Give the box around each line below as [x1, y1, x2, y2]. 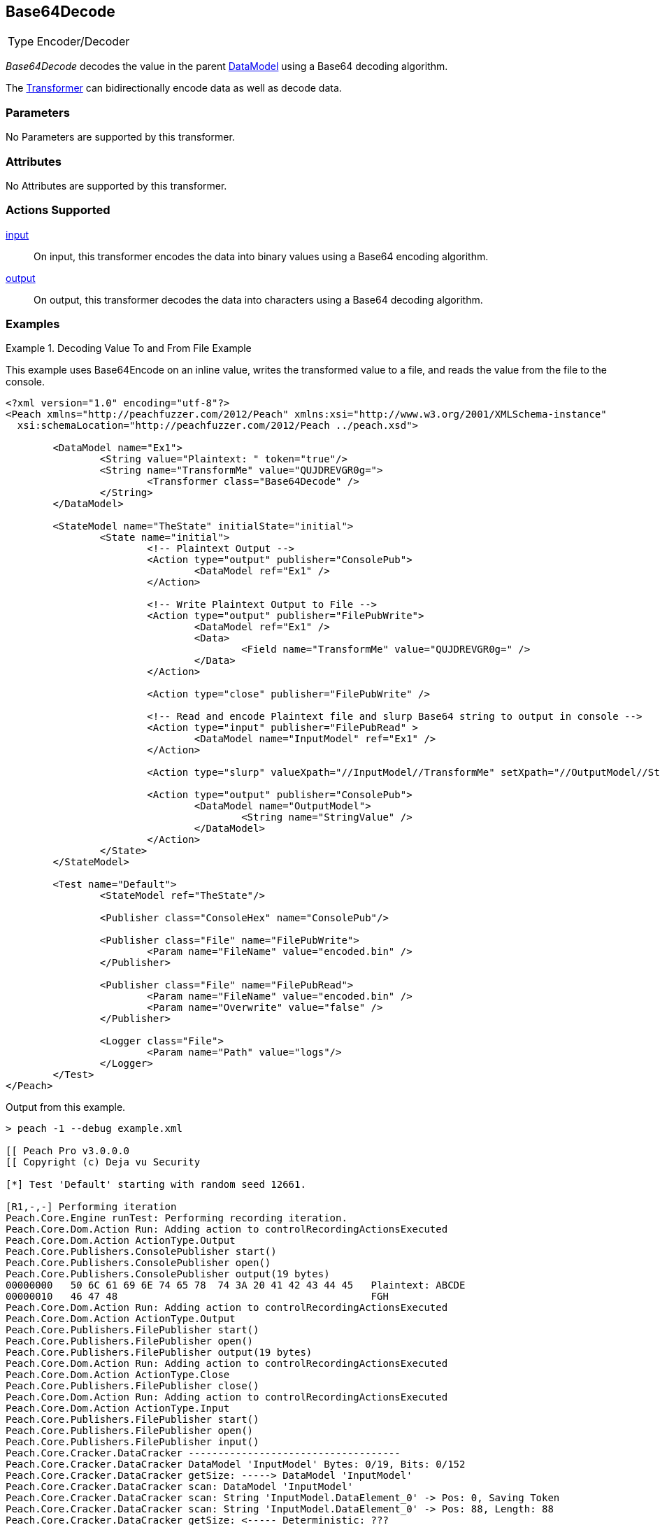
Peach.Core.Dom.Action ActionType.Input [6, 1403, 230, 1414]
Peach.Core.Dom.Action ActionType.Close [6, 1369, 230, 1381]
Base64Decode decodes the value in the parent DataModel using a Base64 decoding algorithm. [6, 60, 448, 73]
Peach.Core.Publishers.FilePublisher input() [6, 1436, 259, 1448]
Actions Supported [6, 203, 110, 218]
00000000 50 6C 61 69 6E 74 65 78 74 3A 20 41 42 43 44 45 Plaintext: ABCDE [6, 1279, 466, 1291]
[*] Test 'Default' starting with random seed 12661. [6, 1179, 306, 1191]
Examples [6, 317, 60, 332]
